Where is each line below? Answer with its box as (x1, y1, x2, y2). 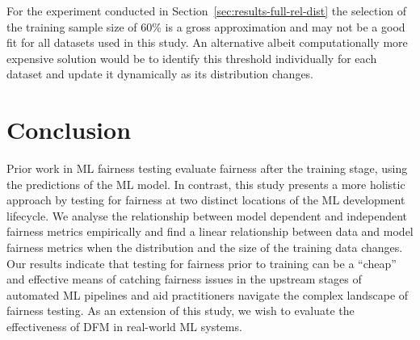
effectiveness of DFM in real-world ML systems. (6, 318, 242, 335)
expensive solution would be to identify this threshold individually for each (6, 49, 377, 66)
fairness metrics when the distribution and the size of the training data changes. (6, 239, 403, 256)
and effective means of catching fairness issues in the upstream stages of (6, 271, 362, 288)
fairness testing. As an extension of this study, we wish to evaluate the (6, 302, 355, 319)
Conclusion (6, 113, 132, 146)
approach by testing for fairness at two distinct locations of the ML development (6, 191, 405, 208)
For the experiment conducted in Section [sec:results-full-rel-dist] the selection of (6, 2, 407, 19)
